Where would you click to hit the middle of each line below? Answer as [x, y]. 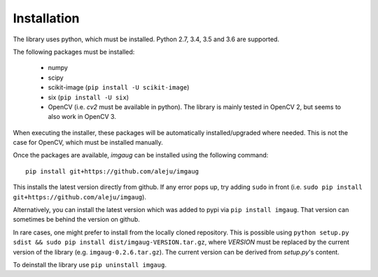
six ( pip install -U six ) [89, 97]
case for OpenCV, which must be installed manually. [88, 143]
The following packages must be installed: [74, 52]
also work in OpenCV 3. [82, 117]
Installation [46, 18]
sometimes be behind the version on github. [76, 220]
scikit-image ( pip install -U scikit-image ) [119, 87]
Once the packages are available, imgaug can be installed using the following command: [141, 155]
